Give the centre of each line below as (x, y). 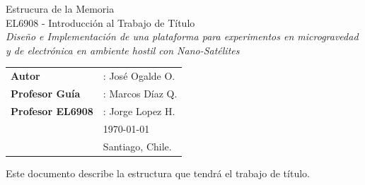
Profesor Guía (46, 93)
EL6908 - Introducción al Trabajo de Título (100, 22)
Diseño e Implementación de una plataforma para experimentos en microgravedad (182, 36)
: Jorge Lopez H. (139, 111)
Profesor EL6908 (52, 111)
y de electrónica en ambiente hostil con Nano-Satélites (123, 50)
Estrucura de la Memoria (60, 8)
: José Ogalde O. (139, 76)
